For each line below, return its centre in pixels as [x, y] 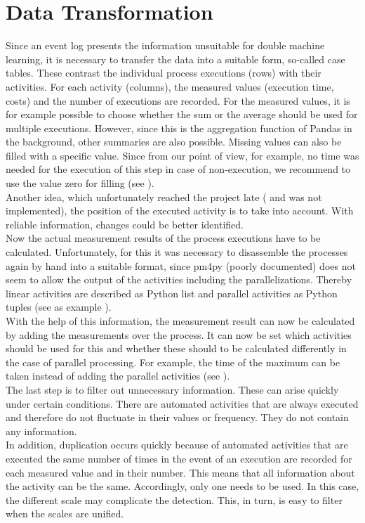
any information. [41, 431]
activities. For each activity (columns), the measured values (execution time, [170, 86]
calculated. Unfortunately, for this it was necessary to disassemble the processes [177, 252]
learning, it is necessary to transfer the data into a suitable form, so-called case [175, 59]
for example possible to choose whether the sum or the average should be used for [182, 114]
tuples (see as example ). [59, 307]
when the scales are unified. [65, 514]
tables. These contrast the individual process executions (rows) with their [164, 73]
